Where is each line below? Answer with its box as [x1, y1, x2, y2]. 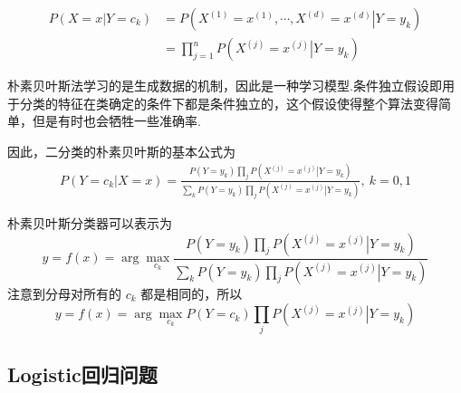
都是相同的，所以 [140, 283, 243, 302]
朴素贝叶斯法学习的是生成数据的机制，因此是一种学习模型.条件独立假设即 [7, 76, 442, 95]
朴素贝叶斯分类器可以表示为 [7, 214, 172, 233]
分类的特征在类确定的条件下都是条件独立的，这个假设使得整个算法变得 [19, 93, 438, 112]
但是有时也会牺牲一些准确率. [32, 111, 201, 130]
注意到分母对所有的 [7, 283, 121, 302]
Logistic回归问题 [7, 359, 158, 388]
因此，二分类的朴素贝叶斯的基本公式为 [7, 141, 235, 160]
